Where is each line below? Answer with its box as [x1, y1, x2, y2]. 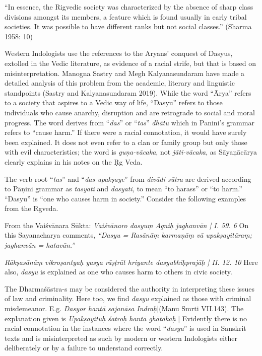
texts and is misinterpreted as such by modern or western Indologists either [5, 332, 238, 343]
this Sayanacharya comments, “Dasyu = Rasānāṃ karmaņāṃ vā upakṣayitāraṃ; [5, 230, 252, 240]
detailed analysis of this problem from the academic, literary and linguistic [5, 78, 235, 88]
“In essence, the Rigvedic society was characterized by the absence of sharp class [5, 2, 253, 12]
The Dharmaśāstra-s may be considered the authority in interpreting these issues [5, 283, 255, 294]
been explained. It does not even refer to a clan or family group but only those [5, 136, 247, 147]
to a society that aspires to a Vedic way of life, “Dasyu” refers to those [5, 97, 223, 108]
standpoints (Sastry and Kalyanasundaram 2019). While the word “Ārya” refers [5, 87, 251, 98]
